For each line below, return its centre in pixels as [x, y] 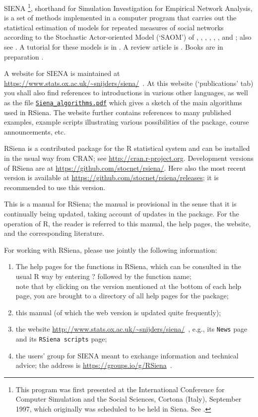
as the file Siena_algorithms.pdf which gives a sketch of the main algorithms [123, 102]
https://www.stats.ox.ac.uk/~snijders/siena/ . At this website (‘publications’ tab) [129, 83]
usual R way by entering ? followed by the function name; [103, 276]
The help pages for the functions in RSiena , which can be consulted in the [128, 266]
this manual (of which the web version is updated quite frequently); [118, 312]
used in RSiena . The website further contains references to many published [118, 112]
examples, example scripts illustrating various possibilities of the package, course [127, 122]
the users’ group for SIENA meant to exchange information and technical [127, 355]
